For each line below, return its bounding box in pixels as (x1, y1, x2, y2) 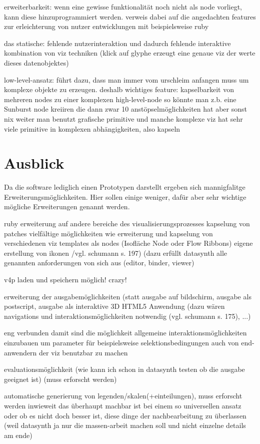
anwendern (4, 347, 37, 357)
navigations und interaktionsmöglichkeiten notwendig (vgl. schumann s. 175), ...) (4, 310, 251, 321)
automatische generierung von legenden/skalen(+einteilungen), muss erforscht (4, 390, 242, 401)
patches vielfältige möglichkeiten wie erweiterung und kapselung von (4, 228, 213, 238)
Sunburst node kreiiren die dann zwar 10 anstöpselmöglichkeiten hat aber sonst (4, 104, 247, 114)
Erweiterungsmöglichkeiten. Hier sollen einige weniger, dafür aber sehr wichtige (4, 191, 246, 202)
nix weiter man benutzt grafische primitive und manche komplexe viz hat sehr (4, 113, 243, 124)
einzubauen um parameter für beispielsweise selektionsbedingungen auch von (4, 337, 239, 347)
